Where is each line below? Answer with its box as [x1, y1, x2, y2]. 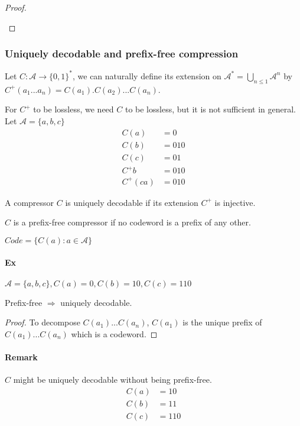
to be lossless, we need [33, 103, 114, 115]
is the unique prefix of [182, 316, 262, 328]
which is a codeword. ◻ [71, 327, 158, 340]
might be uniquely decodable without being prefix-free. [13, 373, 212, 386]
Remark [5, 351, 38, 363]
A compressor [5, 196, 54, 208]
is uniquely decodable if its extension [65, 196, 198, 208]
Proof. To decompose [5, 316, 80, 328]
